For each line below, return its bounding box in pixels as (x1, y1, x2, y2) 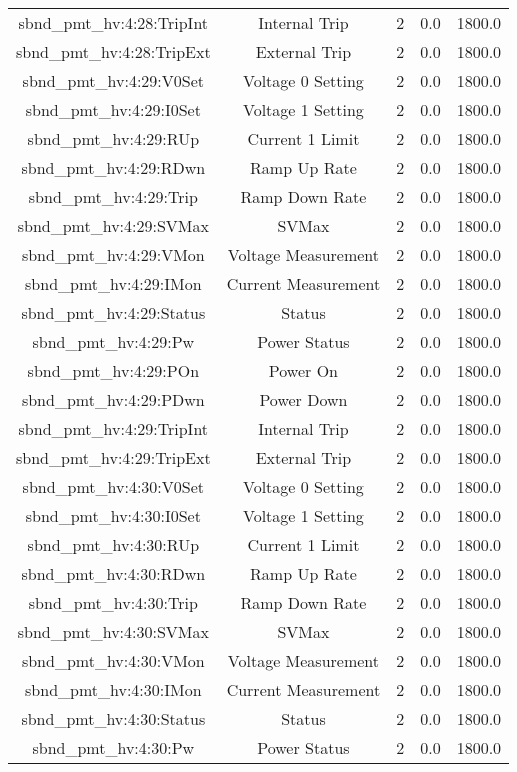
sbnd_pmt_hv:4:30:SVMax (17, 620, 209, 643)
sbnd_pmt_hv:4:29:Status (21, 301, 206, 324)
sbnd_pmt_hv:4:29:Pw (32, 330, 195, 353)
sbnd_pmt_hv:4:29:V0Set (22, 69, 205, 92)
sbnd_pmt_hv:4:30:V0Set (22, 475, 205, 498)
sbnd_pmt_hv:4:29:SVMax (17, 214, 209, 237)
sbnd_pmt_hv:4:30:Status (21, 707, 206, 730)
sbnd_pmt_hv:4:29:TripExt (16, 446, 211, 469)
